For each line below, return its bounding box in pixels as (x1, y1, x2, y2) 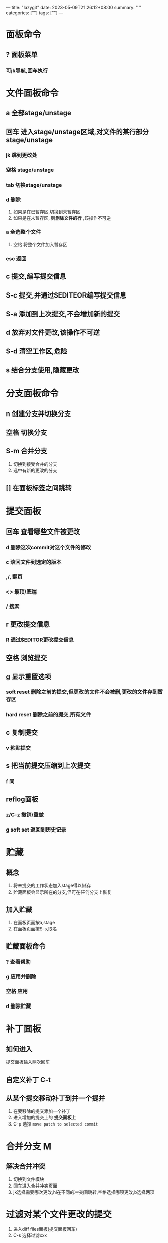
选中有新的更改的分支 (13, 467, 57, 473)
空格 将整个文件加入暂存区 (13, 241, 67, 247)
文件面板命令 (6, 87, 59, 99)
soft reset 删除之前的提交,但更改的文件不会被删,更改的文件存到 (6, 688, 158, 695)
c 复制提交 (6, 728, 38, 737)
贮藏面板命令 (6, 942, 46, 951)
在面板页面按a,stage (13, 920, 55, 926)
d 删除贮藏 (6, 1003, 31, 1010)
